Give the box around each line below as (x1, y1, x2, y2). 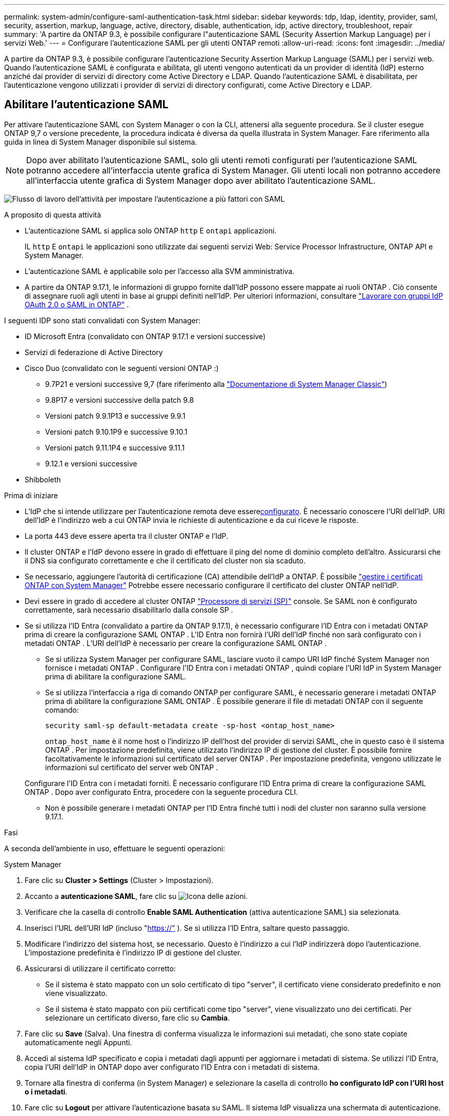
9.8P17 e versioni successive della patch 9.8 (45, 395, 194, 404)
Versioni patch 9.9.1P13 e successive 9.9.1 (45, 411, 186, 420)
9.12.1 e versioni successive (45, 459, 137, 468)
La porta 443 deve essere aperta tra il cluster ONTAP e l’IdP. (25, 531, 229, 540)
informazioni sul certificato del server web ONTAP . (45, 762, 218, 772)
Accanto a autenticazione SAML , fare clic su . (25, 891, 248, 900)
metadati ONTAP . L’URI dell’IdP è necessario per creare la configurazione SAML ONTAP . (25, 638, 327, 648)
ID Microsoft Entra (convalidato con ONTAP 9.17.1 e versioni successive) (25, 331, 266, 341)
